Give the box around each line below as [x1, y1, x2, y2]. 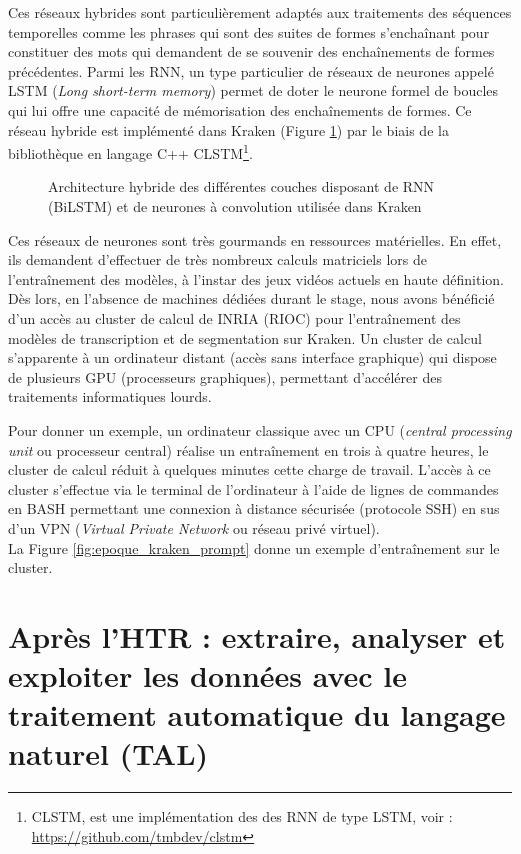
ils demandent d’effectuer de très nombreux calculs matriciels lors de [8, 249, 427, 270]
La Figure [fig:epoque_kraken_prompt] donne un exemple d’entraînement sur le [8, 537, 500, 558]
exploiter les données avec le [8, 655, 408, 696]
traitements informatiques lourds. [8, 386, 212, 407]
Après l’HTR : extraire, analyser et [8, 615, 506, 656]
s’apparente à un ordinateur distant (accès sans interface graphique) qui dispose [8, 347, 497, 368]
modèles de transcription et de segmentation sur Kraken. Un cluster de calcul [8, 327, 482, 348]
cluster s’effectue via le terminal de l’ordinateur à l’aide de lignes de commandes [8, 478, 499, 499]
